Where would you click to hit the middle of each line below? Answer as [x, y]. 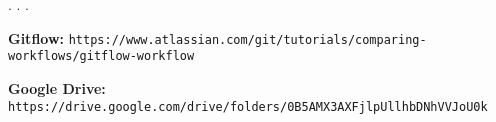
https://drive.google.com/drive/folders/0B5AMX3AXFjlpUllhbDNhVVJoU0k [248, 106]
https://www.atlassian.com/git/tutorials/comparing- [247, 39]
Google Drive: [57, 87]
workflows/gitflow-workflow [101, 56]
